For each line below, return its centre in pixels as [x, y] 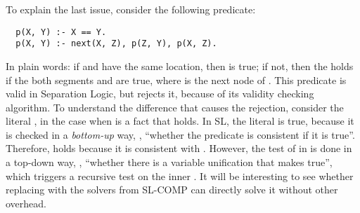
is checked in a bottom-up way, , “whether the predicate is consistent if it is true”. [180, 134]
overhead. [26, 203]
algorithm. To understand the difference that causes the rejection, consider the [175, 107]
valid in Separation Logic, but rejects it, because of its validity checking [160, 94]
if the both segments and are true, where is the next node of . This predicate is [176, 80]
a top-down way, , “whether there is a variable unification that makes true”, [169, 162]
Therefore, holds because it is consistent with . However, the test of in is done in [179, 148]
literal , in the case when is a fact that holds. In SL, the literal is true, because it [180, 121]
